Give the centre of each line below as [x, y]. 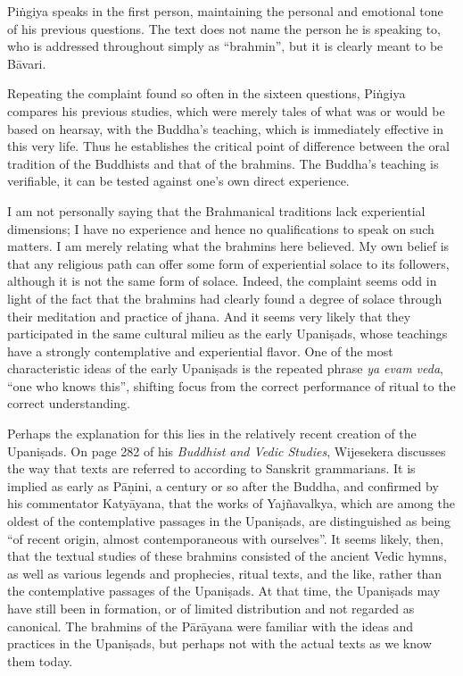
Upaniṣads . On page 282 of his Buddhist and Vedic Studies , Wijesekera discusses [227, 451]
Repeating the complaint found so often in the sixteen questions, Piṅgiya [207, 93]
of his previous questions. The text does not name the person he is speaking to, [224, 28]
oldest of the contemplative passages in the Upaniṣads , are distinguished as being [229, 521]
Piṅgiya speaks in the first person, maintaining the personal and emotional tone [225, 11]
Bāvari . [27, 63]
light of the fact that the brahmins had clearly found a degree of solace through [225, 298]
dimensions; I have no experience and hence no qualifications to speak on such [221, 228]
